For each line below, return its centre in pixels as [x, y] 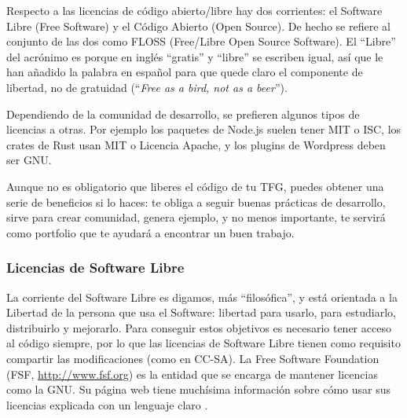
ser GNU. [29, 160]
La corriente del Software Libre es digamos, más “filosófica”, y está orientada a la [202, 297]
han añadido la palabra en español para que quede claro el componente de [185, 72]
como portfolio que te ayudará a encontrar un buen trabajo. [150, 232]
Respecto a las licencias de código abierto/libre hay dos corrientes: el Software [194, 10]
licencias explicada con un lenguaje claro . [107, 404]
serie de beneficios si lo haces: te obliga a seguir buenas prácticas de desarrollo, [196, 202]
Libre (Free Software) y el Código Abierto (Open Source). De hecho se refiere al [198, 26]
